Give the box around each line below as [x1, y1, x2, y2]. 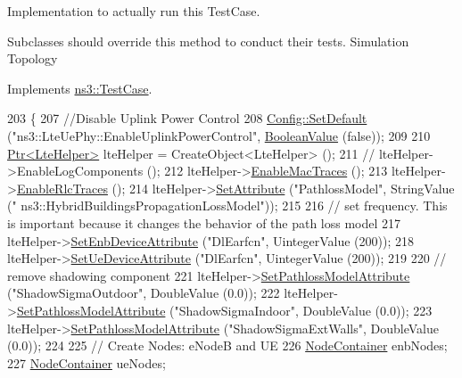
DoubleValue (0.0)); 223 [302, 300, 433, 319]
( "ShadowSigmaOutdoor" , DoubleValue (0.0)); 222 [7, 283, 280, 302]
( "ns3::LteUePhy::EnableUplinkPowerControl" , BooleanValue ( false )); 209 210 [7, 126, 431, 144]
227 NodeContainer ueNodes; [7, 353, 166, 372]
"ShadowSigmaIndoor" [174, 300, 295, 319]
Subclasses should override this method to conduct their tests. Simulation [7, 31, 409, 50]
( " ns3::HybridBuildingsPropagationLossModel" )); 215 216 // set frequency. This [7, 196, 448, 215]
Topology [7, 49, 58, 68]
